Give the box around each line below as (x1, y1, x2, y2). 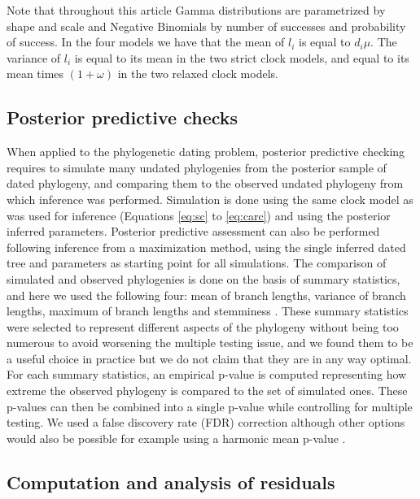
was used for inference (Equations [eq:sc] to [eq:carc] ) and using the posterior (7, 206, 391, 223)
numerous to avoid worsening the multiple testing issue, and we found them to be (7, 334, 413, 351)
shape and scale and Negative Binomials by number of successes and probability (7, 17, 406, 34)
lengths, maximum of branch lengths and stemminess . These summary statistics (7, 302, 409, 319)
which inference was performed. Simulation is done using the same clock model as (7, 190, 413, 207)
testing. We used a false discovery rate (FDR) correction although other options (7, 414, 405, 431)
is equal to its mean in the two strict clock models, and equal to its (74, 49, 409, 66)
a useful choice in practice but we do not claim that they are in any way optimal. (7, 349, 412, 367)
